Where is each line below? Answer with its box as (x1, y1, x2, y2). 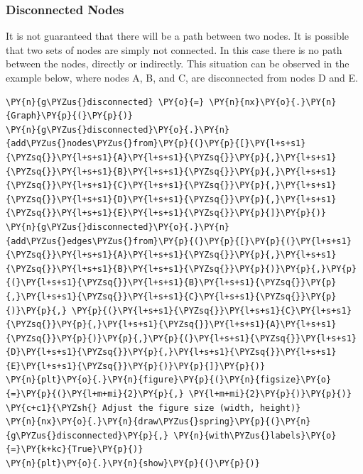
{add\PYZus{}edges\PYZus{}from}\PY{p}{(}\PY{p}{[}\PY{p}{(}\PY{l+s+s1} (6, 236, 352, 246)
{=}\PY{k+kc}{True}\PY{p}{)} (6, 444, 143, 455)
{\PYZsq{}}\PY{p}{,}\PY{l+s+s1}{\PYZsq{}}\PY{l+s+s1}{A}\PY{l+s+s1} (6, 319, 337, 330)
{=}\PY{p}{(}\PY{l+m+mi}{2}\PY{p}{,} (6, 389, 184, 399)
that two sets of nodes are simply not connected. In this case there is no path (6, 42, 342, 57)
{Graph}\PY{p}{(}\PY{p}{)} (6, 111, 133, 121)
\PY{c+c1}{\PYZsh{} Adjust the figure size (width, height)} (6, 402, 301, 413)
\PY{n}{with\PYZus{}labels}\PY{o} (173, 430, 337, 441)
